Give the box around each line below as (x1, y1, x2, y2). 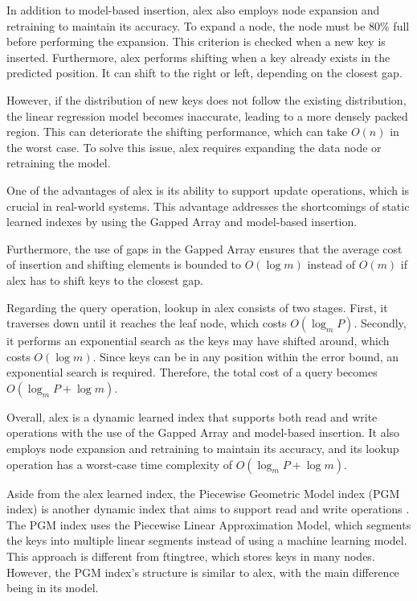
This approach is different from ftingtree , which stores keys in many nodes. (6, 548, 375, 565)
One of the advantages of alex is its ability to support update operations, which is (6, 181, 410, 198)
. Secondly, (354, 315, 407, 331)
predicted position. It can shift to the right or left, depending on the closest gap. (6, 64, 403, 81)
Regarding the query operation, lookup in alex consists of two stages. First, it (6, 298, 388, 315)
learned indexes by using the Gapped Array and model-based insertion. (6, 213, 358, 230)
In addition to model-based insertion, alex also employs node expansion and (6, 2, 380, 18)
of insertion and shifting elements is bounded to (6, 256, 242, 273)
